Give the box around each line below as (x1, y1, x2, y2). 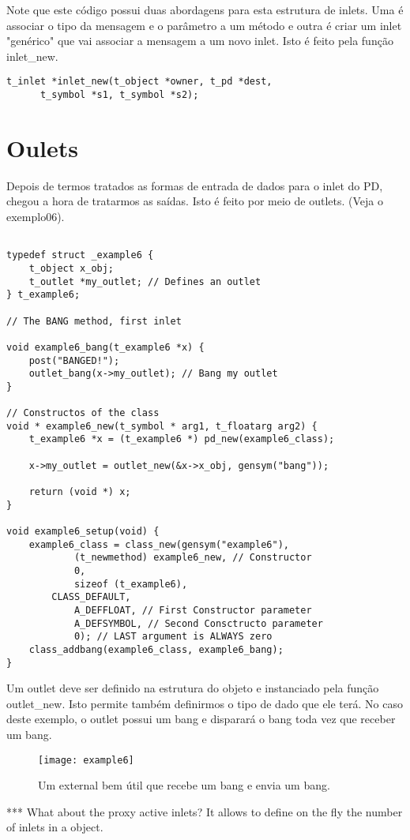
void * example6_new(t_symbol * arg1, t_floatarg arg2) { (6, 420, 318, 432)
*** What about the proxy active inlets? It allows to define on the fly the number (6, 803, 403, 819)
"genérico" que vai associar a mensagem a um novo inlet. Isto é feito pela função (6, 32, 393, 49)
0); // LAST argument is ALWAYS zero (73, 631, 273, 643)
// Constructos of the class (6, 407, 160, 419)
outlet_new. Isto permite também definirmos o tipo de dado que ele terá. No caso (6, 695, 403, 711)
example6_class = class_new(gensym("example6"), (28, 538, 289, 550)
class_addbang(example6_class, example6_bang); (28, 643, 284, 655)
